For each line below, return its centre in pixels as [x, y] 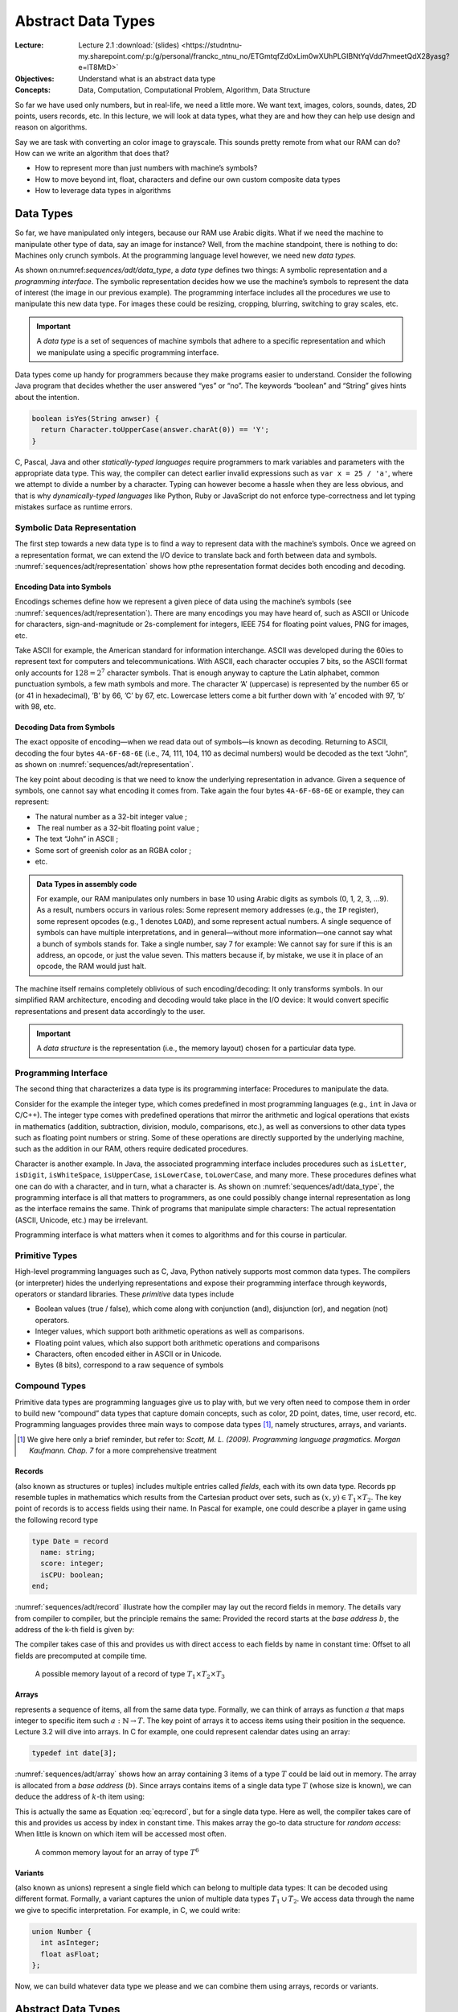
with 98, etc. [35, 706]
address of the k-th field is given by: [75, 1630]
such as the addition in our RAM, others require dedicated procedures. [131, 1149]
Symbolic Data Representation [76, 527]
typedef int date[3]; [74, 1753]
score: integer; [72, 1564]
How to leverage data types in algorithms [103, 191]
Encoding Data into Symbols [63, 587]
